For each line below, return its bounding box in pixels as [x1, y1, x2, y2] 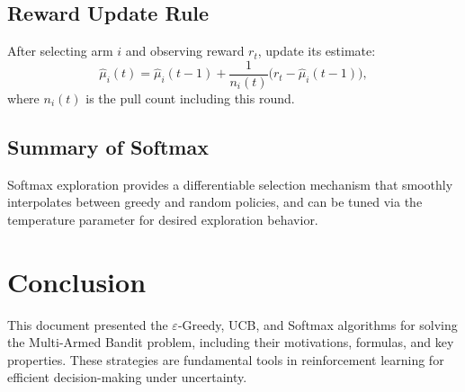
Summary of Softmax [7, 132, 209, 160]
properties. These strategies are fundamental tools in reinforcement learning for [7, 350, 444, 369]
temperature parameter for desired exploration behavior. [7, 209, 318, 228]
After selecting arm [7, 41, 113, 60]
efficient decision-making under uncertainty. [7, 368, 247, 387]
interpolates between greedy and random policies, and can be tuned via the [7, 192, 423, 211]
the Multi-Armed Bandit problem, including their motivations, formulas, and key [7, 333, 454, 352]
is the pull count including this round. [85, 88, 295, 107]
